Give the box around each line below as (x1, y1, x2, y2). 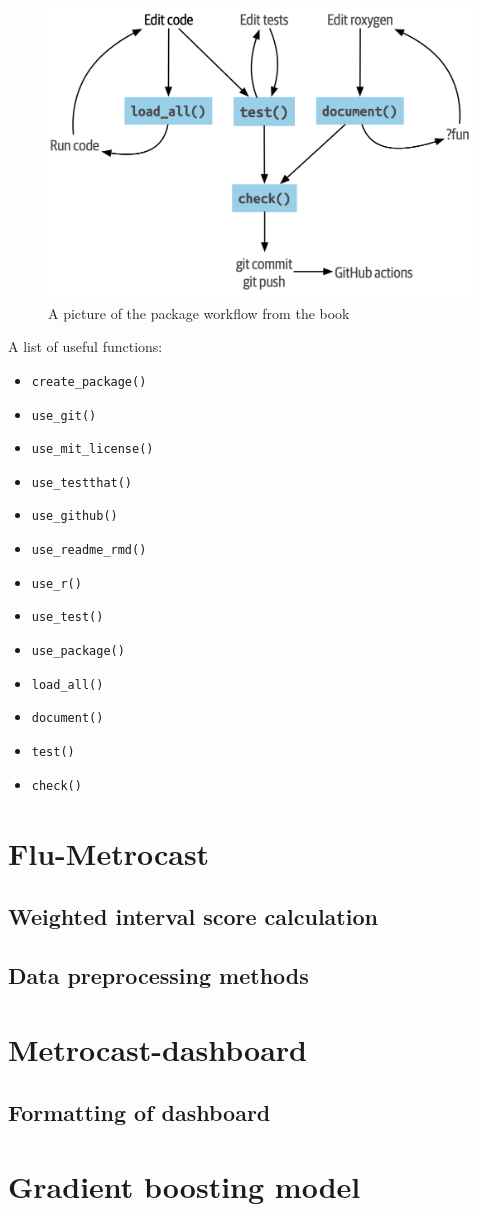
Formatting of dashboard (8, 1097, 271, 1128)
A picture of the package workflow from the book (48, 302, 350, 323)
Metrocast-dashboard (8, 1028, 307, 1069)
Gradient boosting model (8, 1165, 361, 1206)
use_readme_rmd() (31, 543, 147, 558)
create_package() (31, 374, 147, 389)
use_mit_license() (31, 442, 154, 457)
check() (31, 778, 82, 793)
